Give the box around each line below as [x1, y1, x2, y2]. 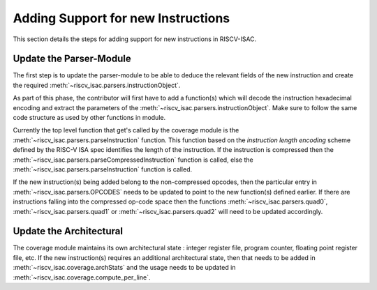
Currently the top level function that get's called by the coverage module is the [13, 126, 239, 135]
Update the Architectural [13, 225, 124, 237]
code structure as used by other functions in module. [13, 114, 166, 122]
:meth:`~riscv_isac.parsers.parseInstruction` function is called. [13, 165, 193, 174]
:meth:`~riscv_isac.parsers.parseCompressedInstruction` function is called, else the [13, 155, 254, 164]
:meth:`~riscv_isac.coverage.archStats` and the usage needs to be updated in [13, 264, 236, 272]
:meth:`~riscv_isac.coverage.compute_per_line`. [13, 273, 151, 282]
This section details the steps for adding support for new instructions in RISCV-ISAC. [13, 35, 257, 43]
